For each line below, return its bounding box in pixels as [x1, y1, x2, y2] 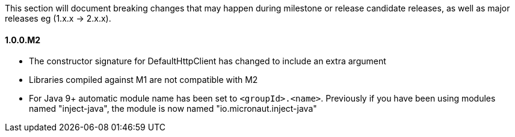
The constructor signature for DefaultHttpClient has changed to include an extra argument [29, 56, 386, 67]
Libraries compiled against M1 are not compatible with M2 [29, 75, 258, 85]
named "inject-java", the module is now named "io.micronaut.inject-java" [29, 103, 317, 114]
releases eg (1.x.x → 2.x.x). [5, 13, 111, 23]
